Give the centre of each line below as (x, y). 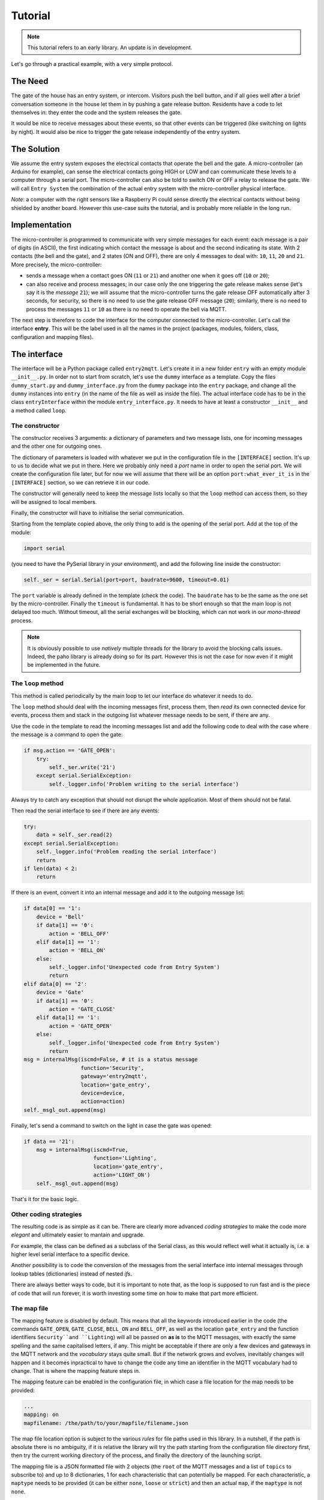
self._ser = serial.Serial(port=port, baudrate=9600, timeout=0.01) (127, 580)
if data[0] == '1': (52, 908)
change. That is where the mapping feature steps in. (76, 1371)
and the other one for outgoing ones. (56, 446)
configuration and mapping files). (52, 337)
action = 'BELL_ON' (77, 950)
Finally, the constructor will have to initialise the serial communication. (97, 512)
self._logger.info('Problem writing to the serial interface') (144, 784)
